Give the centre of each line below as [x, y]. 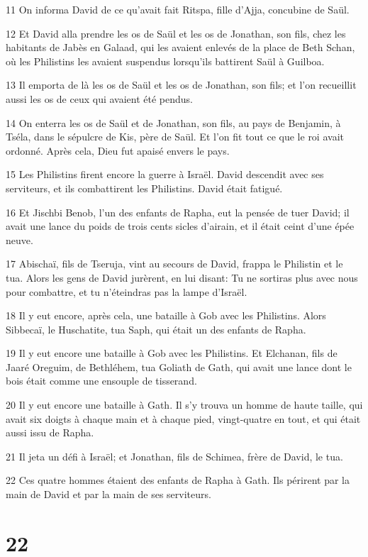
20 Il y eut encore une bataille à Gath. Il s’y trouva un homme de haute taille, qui [184, 405]
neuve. [19, 239]
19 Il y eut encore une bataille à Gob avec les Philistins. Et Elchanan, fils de [172, 353]
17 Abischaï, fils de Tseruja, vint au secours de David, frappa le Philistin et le [174, 264]
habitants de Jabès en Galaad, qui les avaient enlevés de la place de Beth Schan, [180, 47]
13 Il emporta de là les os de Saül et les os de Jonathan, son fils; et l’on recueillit [181, 85]
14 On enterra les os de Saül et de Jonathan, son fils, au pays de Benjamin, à [173, 122]
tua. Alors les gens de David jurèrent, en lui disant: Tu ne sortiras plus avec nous [182, 277]
